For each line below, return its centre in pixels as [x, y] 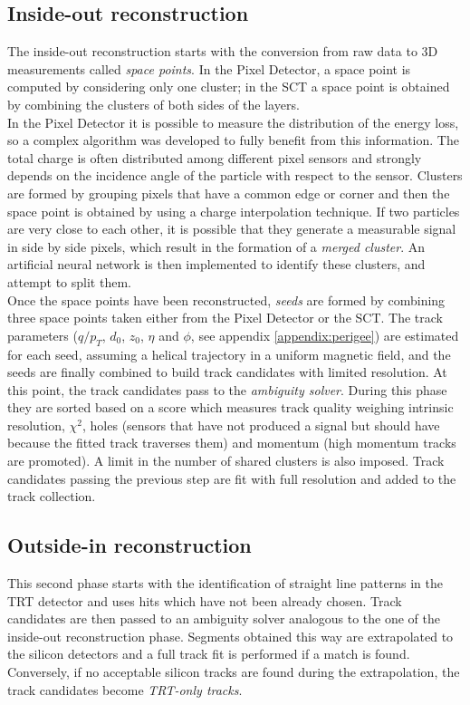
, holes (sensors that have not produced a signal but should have [261, 425]
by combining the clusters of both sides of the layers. [153, 104]
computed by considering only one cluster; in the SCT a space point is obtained [229, 87]
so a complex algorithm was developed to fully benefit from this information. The [233, 140]
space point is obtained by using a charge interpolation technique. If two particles [234, 211]
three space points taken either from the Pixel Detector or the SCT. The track [225, 318]
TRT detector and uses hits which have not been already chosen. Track [205, 600]
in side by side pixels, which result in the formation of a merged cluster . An [216, 246]
